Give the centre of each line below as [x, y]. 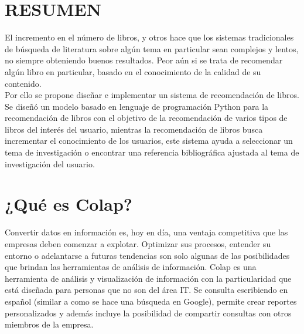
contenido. [23, 83]
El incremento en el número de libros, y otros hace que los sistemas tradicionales [149, 37]
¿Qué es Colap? [69, 204]
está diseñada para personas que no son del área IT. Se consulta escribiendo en [146, 290]
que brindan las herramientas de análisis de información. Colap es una [131, 267]
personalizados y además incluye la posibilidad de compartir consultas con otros [148, 313]
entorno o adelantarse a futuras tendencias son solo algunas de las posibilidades [147, 255]
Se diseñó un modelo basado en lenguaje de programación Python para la [137, 106]
